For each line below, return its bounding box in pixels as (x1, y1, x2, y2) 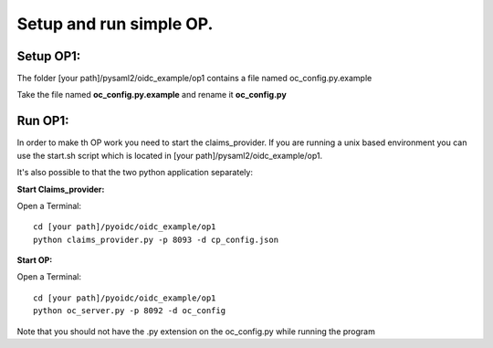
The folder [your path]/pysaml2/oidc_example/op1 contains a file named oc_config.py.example (16, 73, 372, 84)
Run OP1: (16, 113, 69, 129)
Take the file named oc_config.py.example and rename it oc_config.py (16, 90, 287, 100)
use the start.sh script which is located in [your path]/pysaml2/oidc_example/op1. (16, 150, 323, 161)
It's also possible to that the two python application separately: (16, 167, 253, 178)
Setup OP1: (16, 48, 81, 64)
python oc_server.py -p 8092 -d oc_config (33, 306, 226, 316)
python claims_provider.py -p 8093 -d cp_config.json (33, 234, 278, 245)
